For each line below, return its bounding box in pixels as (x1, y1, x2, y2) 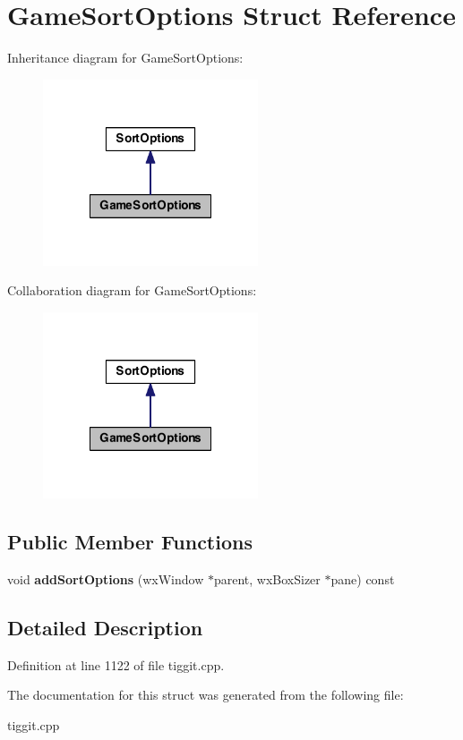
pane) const (330, 569, 395, 588)
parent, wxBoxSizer (213, 569, 321, 588)
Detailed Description (7, 613, 203, 641)
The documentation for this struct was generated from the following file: (7, 685, 404, 704)
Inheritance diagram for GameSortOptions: (7, 48, 244, 67)
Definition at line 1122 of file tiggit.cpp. (7, 655, 225, 674)
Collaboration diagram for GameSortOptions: (7, 281, 257, 300)
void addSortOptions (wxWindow (7, 569, 204, 588)
